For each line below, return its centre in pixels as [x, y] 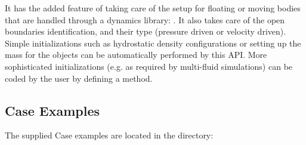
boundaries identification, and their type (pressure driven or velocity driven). [146, 31]
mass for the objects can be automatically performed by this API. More [136, 55]
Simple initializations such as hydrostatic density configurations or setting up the [153, 43]
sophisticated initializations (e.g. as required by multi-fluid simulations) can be [149, 66]
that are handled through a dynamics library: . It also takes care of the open [145, 19]
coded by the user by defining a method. [79, 78]
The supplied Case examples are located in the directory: [109, 135]
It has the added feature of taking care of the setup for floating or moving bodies [153, 8]
